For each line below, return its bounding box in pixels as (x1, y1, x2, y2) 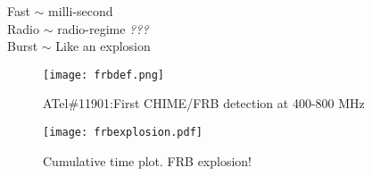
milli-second (48, 2, 113, 20)
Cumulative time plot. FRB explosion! (43, 151, 252, 170)
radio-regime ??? (57, 19, 149, 38)
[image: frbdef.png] (43, 68, 165, 81)
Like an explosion (55, 37, 151, 55)
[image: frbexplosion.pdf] (43, 126, 203, 139)
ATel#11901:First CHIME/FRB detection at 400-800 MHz (43, 94, 365, 113)
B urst (7, 37, 38, 55)
